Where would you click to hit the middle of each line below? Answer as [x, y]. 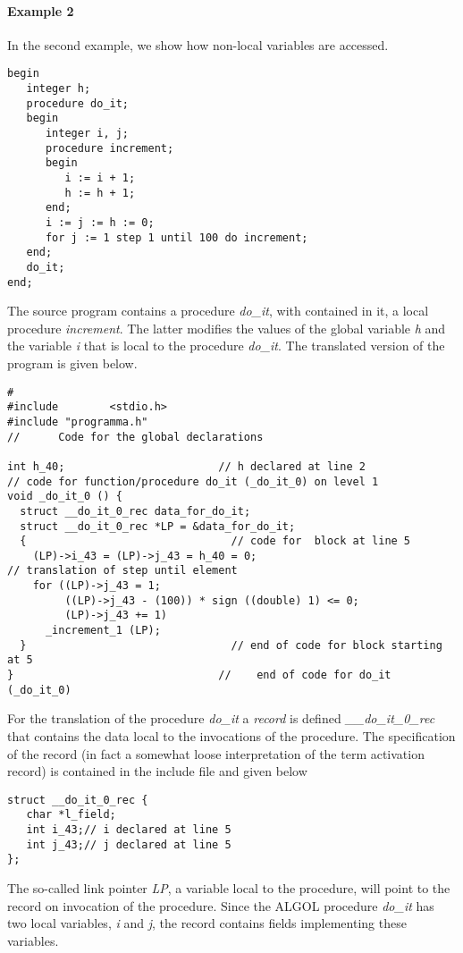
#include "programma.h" [78, 422]
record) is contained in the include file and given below [157, 771]
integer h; [59, 89]
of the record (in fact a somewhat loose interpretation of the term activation [216, 753]
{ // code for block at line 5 [215, 541]
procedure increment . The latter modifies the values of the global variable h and [227, 328]
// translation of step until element [122, 571]
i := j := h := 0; [100, 222]
